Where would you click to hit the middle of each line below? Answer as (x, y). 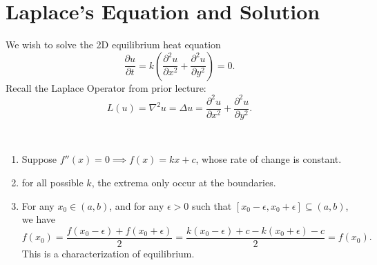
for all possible (52, 183)
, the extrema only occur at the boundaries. (184, 183)
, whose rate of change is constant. (269, 159)
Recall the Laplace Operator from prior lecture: (106, 87)
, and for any (137, 205)
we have (38, 219)
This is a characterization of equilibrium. (108, 253)
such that (212, 205)
